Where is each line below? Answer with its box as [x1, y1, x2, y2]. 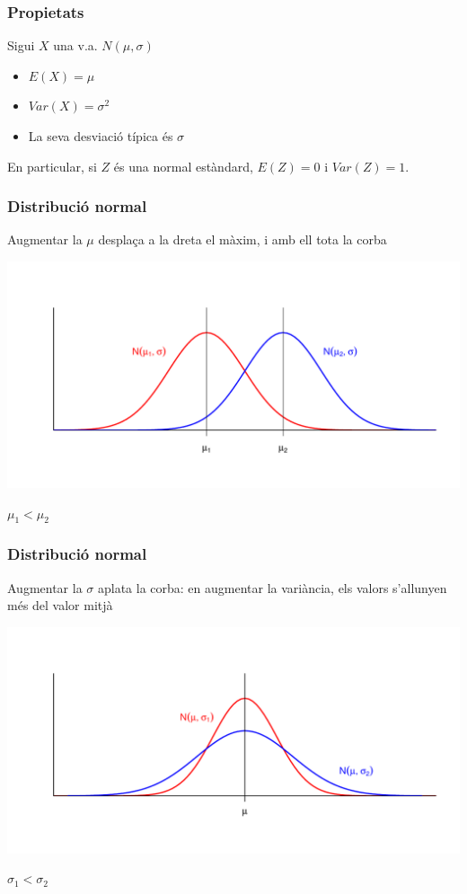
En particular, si [7, 156, 97, 175]
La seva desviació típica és [28, 127, 173, 145]
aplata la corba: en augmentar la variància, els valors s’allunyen [97, 578, 447, 597]
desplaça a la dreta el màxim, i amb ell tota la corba [98, 230, 387, 249]
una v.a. [53, 36, 98, 55]
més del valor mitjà [7, 596, 113, 615]
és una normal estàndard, [113, 156, 253, 175]
